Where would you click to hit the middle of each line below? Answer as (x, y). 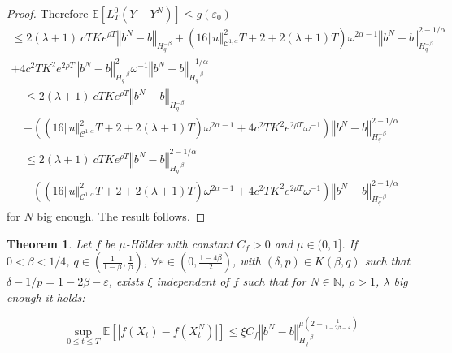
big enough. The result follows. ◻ (121, 215)
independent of (193, 281)
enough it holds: (46, 297)
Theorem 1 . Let (49, 243)
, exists (126, 281)
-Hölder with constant (179, 243)
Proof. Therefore (48, 13)
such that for (274, 281)
